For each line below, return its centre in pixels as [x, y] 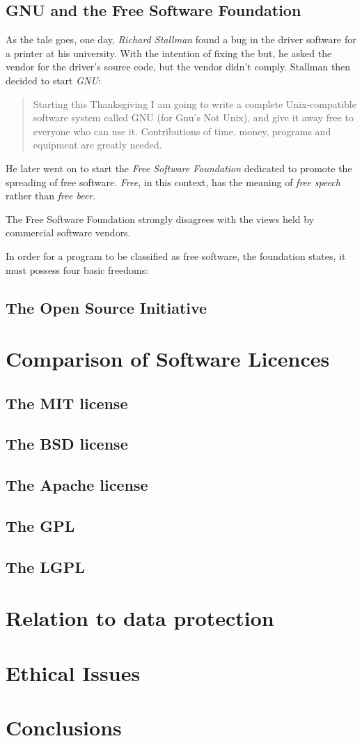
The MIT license [67, 403]
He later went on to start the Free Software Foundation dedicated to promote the [179, 168]
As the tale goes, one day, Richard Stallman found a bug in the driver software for [181, 39]
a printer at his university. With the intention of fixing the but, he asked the [169, 53]
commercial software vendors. [68, 232]
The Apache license [77, 485]
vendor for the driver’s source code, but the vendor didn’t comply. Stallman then [178, 67]
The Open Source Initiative [107, 307]
